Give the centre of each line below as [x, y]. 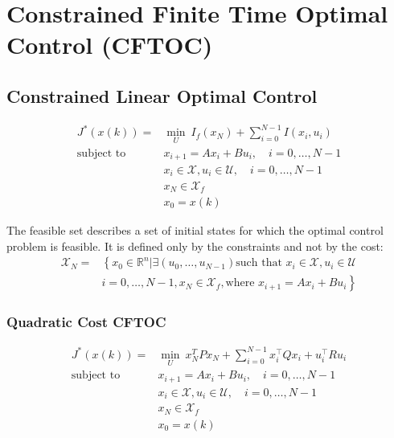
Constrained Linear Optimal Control [162, 95]
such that [259, 263]
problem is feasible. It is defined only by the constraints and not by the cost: [195, 246]
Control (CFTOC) [110, 45]
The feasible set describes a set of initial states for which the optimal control [195, 230]
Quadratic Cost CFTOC [86, 322]
